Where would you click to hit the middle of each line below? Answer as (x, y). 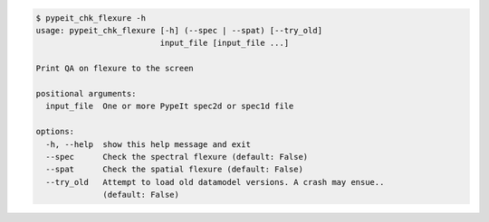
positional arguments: (86, 93)
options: (55, 132)
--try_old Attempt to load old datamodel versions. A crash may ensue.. (215, 182)
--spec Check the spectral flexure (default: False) (177, 157)
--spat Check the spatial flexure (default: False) (174, 170)
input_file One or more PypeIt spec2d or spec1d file (170, 106)
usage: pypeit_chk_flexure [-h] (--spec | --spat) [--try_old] (179, 30)
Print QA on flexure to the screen (115, 69)
